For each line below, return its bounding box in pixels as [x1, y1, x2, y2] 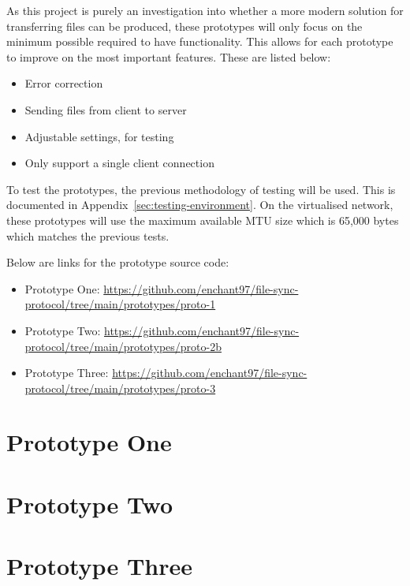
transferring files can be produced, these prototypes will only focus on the [6, 17, 363, 34]
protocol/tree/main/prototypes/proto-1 [24, 296, 216, 312]
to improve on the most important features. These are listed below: [6, 48, 331, 65]
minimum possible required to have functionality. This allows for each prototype [6, 33, 393, 50]
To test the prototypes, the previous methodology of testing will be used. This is [6, 181, 396, 197]
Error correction [24, 75, 103, 91]
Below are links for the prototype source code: [6, 254, 229, 271]
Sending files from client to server [24, 101, 187, 118]
